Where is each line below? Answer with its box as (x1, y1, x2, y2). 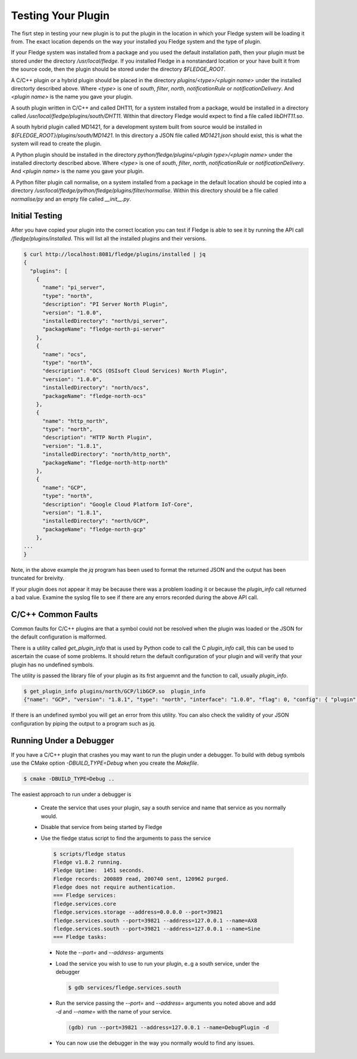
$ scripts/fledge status (53, 851, 126, 857)
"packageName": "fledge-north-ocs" (42, 393, 146, 399)
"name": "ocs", (42, 351, 87, 357)
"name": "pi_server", (42, 284, 105, 291)
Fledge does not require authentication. (53, 884, 176, 890)
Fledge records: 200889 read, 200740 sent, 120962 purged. (53, 876, 229, 882)
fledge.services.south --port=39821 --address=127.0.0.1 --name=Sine (53, 926, 261, 932)
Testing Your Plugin (11, 9, 110, 22)
